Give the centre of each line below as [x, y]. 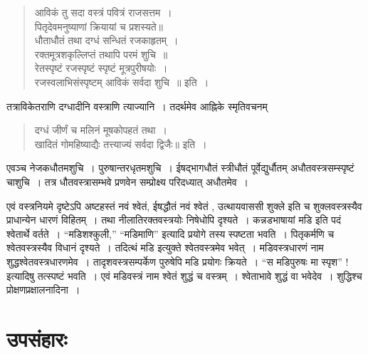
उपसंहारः [37, 338]
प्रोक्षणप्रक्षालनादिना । [43, 290]
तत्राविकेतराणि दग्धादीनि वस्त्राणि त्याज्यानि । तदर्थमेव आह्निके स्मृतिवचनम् [137, 106]
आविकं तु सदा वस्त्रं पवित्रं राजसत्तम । [103, 12]
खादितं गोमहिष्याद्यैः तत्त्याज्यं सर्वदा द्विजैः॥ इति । [121, 144]
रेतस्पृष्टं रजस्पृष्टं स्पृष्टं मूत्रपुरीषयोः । [101, 68]
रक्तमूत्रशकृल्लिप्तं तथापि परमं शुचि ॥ [101, 54]
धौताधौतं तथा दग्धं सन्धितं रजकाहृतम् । [106, 40]
